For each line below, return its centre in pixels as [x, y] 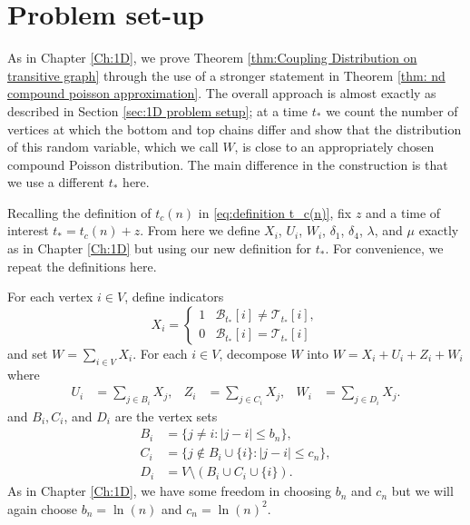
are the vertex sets [166, 416]
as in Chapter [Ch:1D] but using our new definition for [159, 248]
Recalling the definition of [79, 212]
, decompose [253, 353]
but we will [422, 491]
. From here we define [200, 230]
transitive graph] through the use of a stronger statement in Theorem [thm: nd [226, 75]
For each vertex [50, 297]
